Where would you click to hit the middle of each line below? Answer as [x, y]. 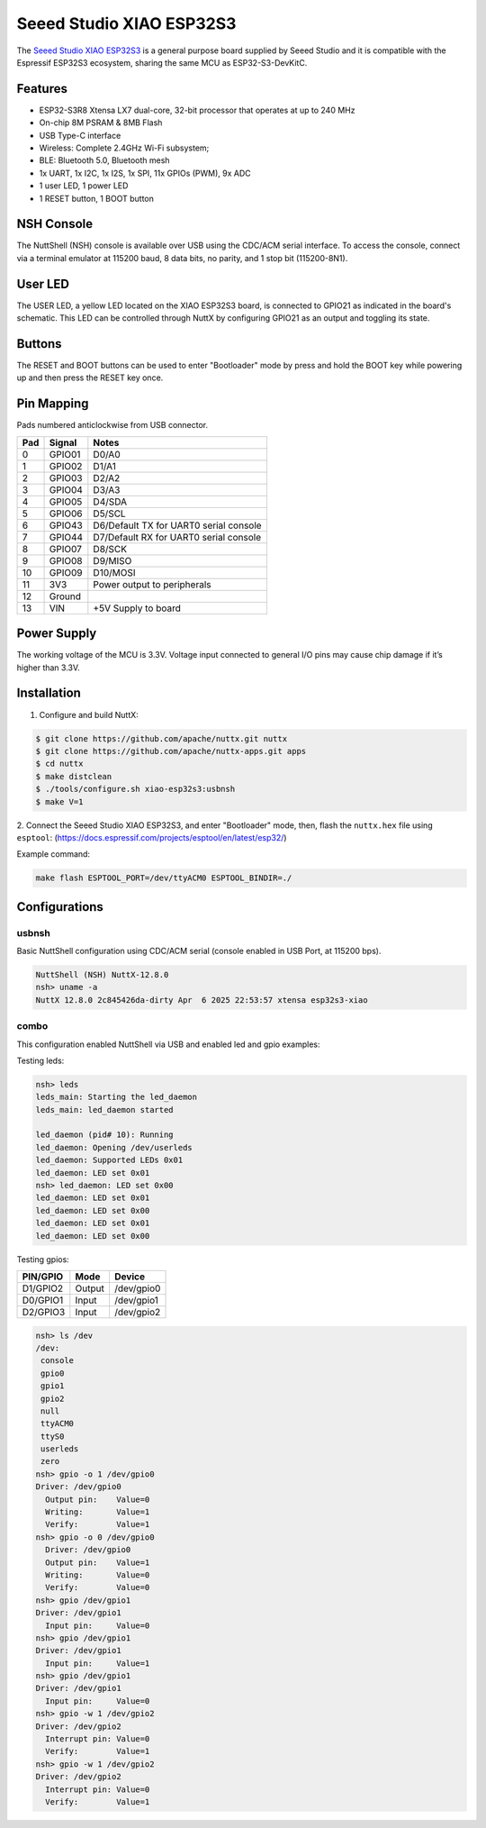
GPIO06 [66, 514]
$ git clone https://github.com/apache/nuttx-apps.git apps [171, 751]
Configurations [60, 907]
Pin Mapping [53, 404]
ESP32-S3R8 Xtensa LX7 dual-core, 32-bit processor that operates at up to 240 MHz [197, 110]
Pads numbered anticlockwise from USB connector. [112, 425]
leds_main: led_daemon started [105, 1110]
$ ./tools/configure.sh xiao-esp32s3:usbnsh [135, 789]
